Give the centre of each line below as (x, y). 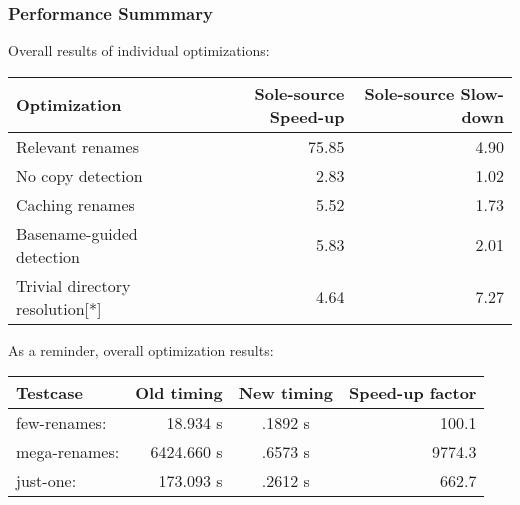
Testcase (49, 393)
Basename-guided (77, 233)
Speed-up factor (413, 393)
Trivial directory (73, 285)
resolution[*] (59, 308)
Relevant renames (77, 146)
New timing (285, 393)
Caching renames (75, 204)
